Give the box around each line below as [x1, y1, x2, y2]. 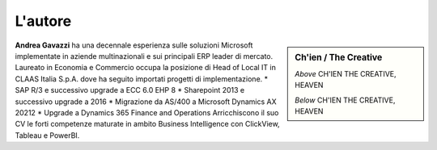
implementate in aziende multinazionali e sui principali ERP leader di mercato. [15, 51, 274, 60]
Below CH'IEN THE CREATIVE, [295, 95, 396, 105]
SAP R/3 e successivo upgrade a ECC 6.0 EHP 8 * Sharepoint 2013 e [15, 85, 245, 95]
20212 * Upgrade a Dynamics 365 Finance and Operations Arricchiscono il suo [15, 107, 279, 117]
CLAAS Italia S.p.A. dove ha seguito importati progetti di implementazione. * [15, 73, 269, 84]
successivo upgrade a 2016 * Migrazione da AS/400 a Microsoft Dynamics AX [15, 97, 277, 106]
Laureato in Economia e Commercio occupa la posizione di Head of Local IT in [15, 63, 277, 73]
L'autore [15, 12, 72, 30]
